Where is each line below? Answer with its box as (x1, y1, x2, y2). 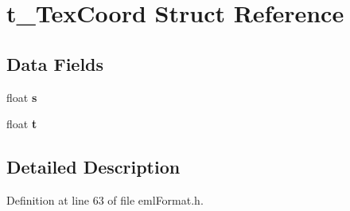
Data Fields (6, 51, 104, 76)
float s (6, 88, 37, 105)
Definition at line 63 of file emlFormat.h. (6, 191, 204, 208)
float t (6, 115, 37, 132)
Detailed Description (6, 154, 181, 179)
